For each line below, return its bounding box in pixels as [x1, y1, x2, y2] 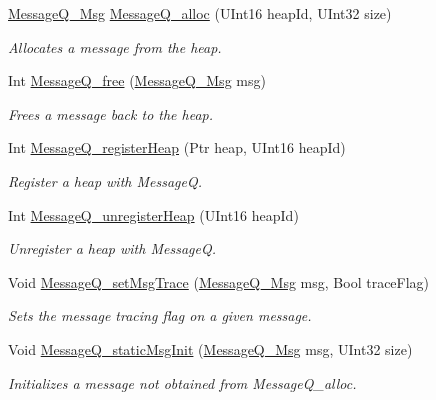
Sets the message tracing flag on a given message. [8, 305, 312, 326]
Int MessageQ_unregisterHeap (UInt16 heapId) [8, 204, 299, 225]
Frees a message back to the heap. [8, 103, 214, 124]
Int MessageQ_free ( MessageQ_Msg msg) [8, 70, 266, 91]
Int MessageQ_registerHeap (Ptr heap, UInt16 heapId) [8, 137, 346, 158]
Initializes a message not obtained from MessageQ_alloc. [8, 372, 357, 393]
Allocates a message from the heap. [8, 36, 222, 57]
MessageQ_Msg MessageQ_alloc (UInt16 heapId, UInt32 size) [8, 3, 392, 23]
